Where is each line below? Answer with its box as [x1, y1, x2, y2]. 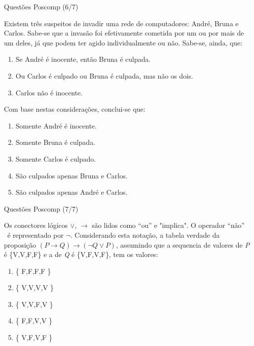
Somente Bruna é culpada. [15, 137, 96, 147]
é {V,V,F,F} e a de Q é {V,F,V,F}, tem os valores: [4, 249, 158, 259]
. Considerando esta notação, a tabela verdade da [70, 229, 220, 240]
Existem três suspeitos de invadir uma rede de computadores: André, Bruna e [4, 18, 239, 28]
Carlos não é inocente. [15, 87, 83, 97]
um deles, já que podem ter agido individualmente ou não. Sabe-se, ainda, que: [4, 37, 243, 47]
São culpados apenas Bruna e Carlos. [15, 170, 128, 180]
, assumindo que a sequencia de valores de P [116, 239, 250, 250]
